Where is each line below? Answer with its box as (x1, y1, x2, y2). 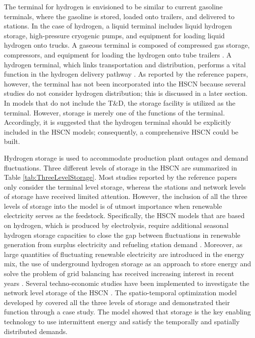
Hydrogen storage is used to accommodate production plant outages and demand (4, 152, 249, 163)
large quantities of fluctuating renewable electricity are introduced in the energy (4, 249, 245, 259)
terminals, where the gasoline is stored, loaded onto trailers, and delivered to (4, 11, 235, 21)
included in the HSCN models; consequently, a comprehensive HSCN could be (4, 126, 239, 137)
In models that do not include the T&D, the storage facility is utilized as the (4, 97, 236, 108)
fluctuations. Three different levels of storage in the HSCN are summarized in (4, 162, 237, 172)
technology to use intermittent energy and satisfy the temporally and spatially (4, 316, 240, 326)
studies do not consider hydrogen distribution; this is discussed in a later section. (4, 88, 248, 98)
